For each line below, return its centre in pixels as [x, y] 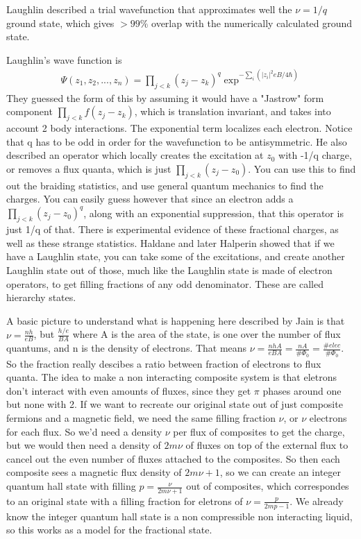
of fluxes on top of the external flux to [267, 445]
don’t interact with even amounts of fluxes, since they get [129, 390]
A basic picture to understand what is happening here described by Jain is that [176, 320]
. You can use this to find [302, 168]
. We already [317, 500]
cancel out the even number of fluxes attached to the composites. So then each [173, 458]
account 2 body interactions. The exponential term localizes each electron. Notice [179, 128]
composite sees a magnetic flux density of [94, 472]
